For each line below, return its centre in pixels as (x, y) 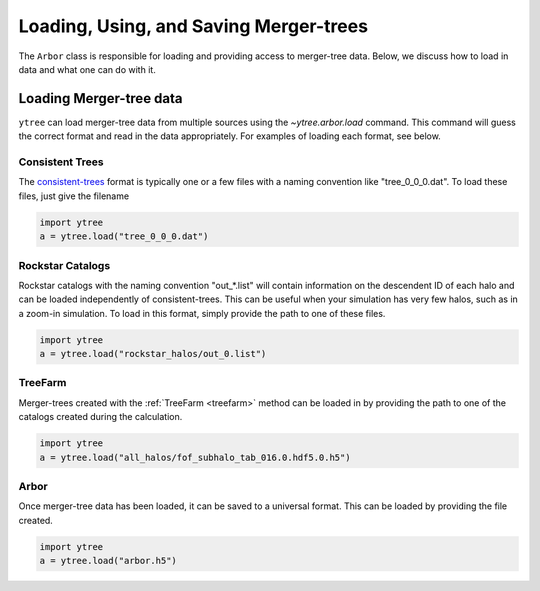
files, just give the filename (74, 196)
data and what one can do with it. (87, 69)
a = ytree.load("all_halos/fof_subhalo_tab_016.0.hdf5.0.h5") (195, 457)
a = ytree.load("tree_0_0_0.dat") (124, 236)
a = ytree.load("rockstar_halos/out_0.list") (153, 354)
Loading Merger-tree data (101, 98)
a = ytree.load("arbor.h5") (108, 561)
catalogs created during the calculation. (100, 417)
